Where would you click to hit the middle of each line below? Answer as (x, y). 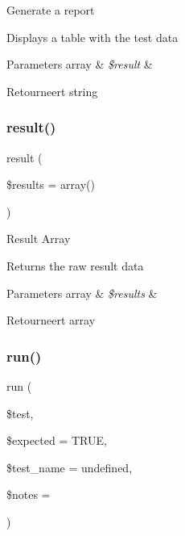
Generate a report (51, 10)
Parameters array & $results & (82, 293)
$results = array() (51, 184)
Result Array (39, 239)
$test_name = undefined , (70, 467)
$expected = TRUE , (57, 440)
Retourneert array (51, 320)
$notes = (29, 494)
